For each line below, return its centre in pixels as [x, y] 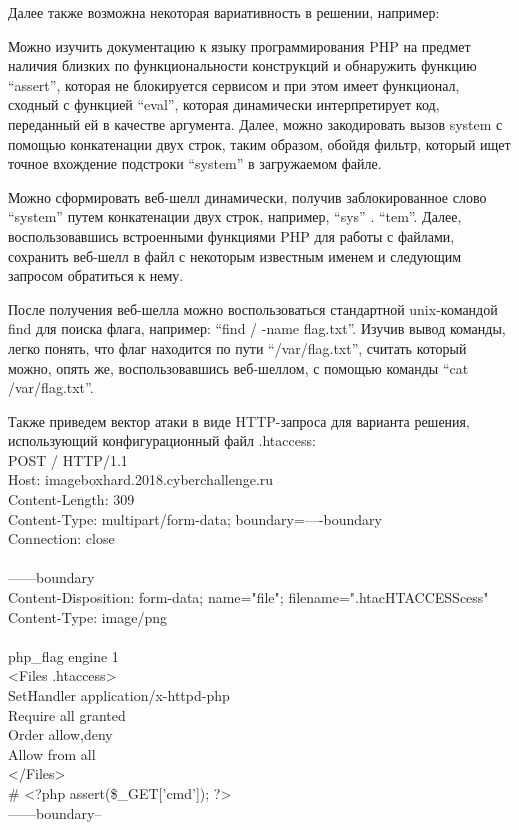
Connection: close [61, 538]
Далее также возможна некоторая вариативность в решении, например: [224, 12]
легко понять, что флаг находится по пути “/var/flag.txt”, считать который [237, 347]
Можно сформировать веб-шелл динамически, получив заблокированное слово [247, 196]
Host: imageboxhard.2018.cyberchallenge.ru [141, 479]
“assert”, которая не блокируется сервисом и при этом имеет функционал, [234, 84]
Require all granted [67, 714]
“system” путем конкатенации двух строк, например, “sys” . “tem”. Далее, [235, 216]
